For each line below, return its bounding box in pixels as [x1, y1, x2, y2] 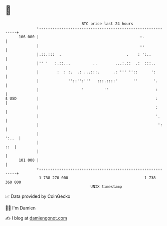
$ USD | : [5, 96, 158, 101]
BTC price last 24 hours [81, 21, 134, 26]
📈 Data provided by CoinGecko [5, 193, 71, 199]
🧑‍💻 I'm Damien [5, 205, 36, 211]
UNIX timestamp [90, 184, 122, 189]
